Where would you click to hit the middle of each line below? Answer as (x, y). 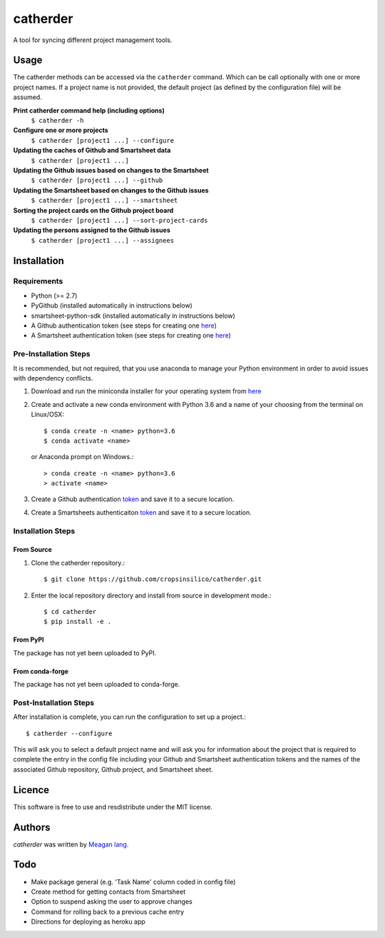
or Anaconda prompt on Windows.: (82, 457)
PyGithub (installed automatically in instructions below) (112, 306)
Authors (32, 827)
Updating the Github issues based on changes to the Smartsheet (111, 170)
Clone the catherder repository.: (78, 563)
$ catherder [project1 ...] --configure (103, 140)
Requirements (38, 281)
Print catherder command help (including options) (89, 110)
